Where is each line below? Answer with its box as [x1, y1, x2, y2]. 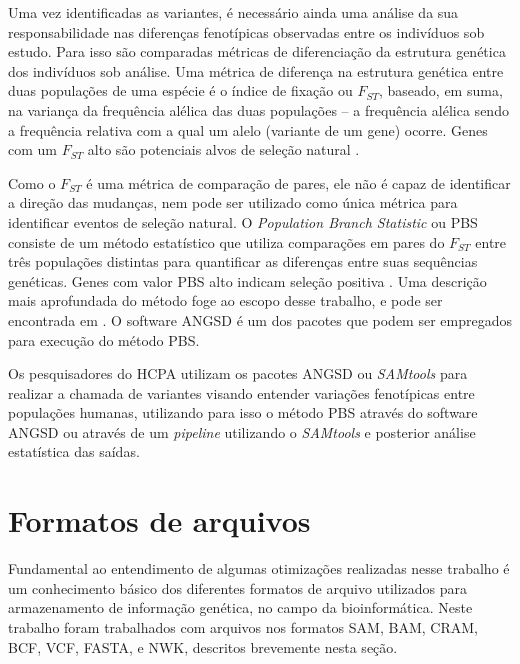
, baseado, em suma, [378, 80, 503, 101]
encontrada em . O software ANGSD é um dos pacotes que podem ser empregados [8, 309, 512, 330]
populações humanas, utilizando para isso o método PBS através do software [8, 402, 478, 423]
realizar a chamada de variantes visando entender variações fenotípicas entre [8, 382, 475, 403]
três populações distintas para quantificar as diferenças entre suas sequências [8, 251, 478, 272]
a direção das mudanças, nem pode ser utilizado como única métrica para [8, 192, 458, 213]
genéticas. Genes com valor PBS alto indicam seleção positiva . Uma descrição [8, 270, 487, 291]
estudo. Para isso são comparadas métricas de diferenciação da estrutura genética [8, 41, 506, 62]
